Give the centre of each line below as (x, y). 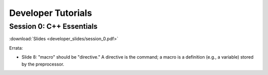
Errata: (16, 48)
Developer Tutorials (51, 13)
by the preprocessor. (43, 64)
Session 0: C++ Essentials (53, 26)
